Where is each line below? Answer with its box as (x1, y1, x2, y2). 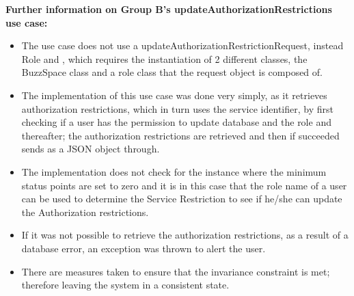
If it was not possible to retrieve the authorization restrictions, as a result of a (21, 228, 349, 242)
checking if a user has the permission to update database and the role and (21, 115, 331, 129)
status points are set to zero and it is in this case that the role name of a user (21, 178, 347, 192)
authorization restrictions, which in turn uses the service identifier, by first (21, 101, 333, 116)
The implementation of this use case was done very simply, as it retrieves (21, 88, 327, 102)
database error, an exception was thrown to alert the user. (21, 241, 266, 255)
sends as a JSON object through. (21, 142, 160, 156)
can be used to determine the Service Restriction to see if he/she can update (21, 191, 342, 206)
